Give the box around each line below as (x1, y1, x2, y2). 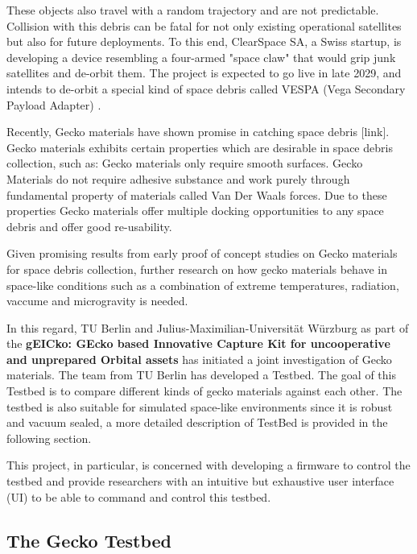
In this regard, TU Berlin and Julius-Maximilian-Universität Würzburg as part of (6, 319, 409, 336)
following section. (6, 429, 92, 446)
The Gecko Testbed (6, 527, 171, 552)
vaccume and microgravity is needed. (6, 292, 188, 309)
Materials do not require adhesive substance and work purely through (6, 170, 350, 187)
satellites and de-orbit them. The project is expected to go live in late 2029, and (6, 64, 402, 81)
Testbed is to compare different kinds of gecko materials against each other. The (6, 382, 403, 399)
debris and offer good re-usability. (6, 217, 172, 234)
